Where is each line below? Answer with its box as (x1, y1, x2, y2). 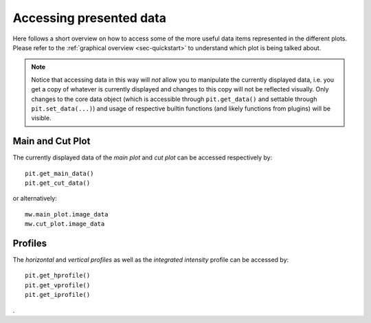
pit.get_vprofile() (25, 281, 91, 289)
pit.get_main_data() (25, 169, 94, 177)
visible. (31, 114, 52, 122)
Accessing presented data (12, 10, 166, 25)
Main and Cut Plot (12, 135, 91, 147)
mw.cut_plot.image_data (25, 220, 105, 228)
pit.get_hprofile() (25, 271, 91, 280)
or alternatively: (12, 194, 58, 203)
